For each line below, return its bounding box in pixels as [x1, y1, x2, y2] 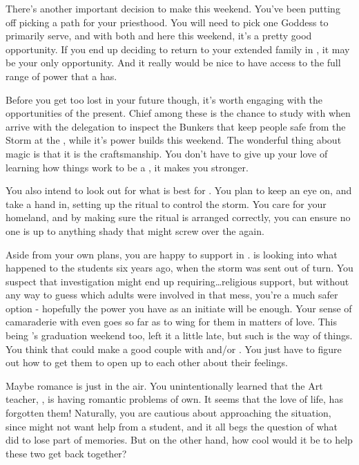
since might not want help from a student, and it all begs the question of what [6, 419, 338, 433]
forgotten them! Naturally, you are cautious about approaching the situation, [6, 406, 331, 420]
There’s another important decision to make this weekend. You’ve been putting [6, 1, 340, 15]
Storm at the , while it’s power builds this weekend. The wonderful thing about [6, 133, 342, 147]
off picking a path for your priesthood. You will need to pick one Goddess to [6, 15, 329, 29]
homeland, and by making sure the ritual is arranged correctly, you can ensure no [6, 210, 351, 225]
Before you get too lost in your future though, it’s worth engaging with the [6, 92, 323, 106]
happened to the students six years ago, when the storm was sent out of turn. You [6, 260, 353, 275]
